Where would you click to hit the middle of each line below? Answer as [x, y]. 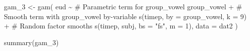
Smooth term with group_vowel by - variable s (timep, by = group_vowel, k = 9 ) [125, 16]
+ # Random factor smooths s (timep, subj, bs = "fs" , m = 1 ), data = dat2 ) [121, 26]
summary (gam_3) [31, 42]
